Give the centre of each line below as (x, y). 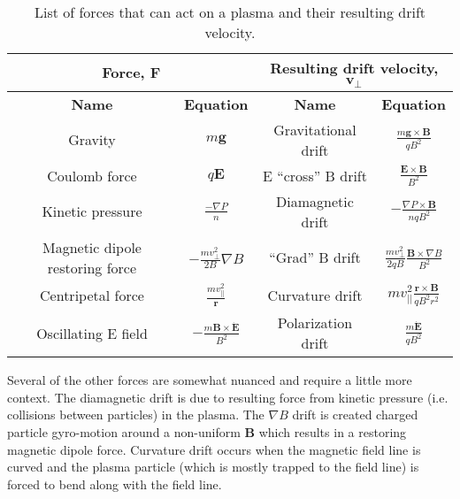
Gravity (92, 140)
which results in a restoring (333, 431)
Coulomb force (92, 175)
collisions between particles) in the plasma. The (136, 415)
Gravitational (315, 129)
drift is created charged (355, 415)
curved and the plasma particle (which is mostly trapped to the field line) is (213, 467)
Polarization (315, 323)
